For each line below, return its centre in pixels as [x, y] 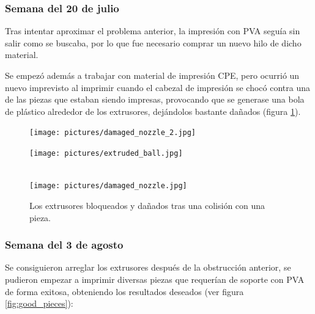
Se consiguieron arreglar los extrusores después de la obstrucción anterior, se [148, 267]
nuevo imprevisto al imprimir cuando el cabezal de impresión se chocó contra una [157, 87]
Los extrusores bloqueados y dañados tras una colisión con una [147, 205]
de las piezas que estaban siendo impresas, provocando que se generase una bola [155, 99]
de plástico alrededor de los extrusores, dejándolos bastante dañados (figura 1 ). [153, 111]
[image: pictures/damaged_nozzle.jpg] [108, 186]
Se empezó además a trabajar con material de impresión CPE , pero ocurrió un [152, 75]
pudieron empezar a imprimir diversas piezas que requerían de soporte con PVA [155, 279]
